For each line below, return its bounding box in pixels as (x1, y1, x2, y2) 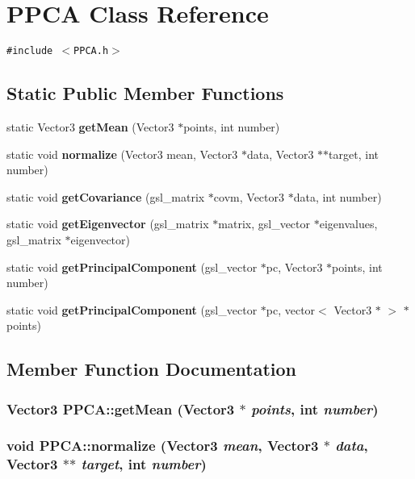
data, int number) (293, 188, 382, 205)
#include (6, 45, 53, 57)
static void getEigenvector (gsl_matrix (6, 215, 209, 232)
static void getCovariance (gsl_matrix (6, 188, 205, 205)
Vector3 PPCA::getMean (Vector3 (6, 398, 235, 419)
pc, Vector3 (266, 258, 323, 275)
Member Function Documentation (6, 356, 297, 381)
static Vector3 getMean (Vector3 (6, 118, 174, 135)
